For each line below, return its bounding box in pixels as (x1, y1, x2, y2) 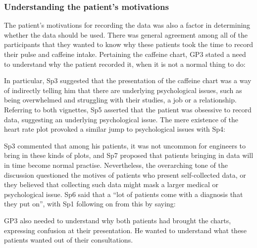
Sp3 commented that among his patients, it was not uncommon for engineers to (4, 140, 246, 150)
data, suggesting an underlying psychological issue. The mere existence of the (4, 114, 239, 124)
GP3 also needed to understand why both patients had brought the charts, (4, 215, 231, 225)
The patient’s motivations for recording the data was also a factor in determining (4, 20, 251, 30)
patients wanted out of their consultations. (4, 235, 133, 245)
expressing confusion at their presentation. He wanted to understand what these (4, 225, 247, 235)
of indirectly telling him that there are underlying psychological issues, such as (4, 85, 242, 95)
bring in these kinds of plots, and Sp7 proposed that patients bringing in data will (4, 150, 254, 160)
